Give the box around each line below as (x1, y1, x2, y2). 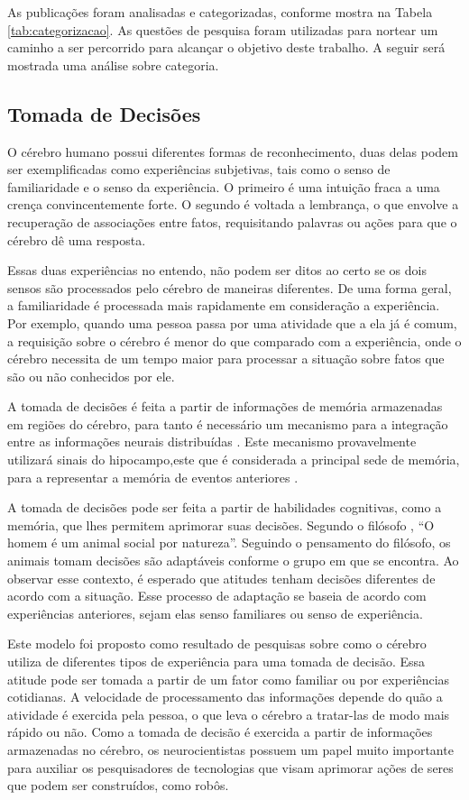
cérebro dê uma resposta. (7, 230, 146, 249)
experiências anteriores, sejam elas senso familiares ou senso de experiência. (7, 603, 423, 622)
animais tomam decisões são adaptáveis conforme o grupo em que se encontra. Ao (7, 551, 459, 570)
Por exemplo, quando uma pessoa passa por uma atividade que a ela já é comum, (7, 313, 457, 332)
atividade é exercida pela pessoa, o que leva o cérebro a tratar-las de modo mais (7, 704, 450, 723)
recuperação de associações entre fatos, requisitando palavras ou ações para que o (7, 212, 457, 231)
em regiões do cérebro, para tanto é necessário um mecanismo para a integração (7, 414, 448, 433)
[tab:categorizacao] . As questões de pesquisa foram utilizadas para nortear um (7, 20, 438, 39)
